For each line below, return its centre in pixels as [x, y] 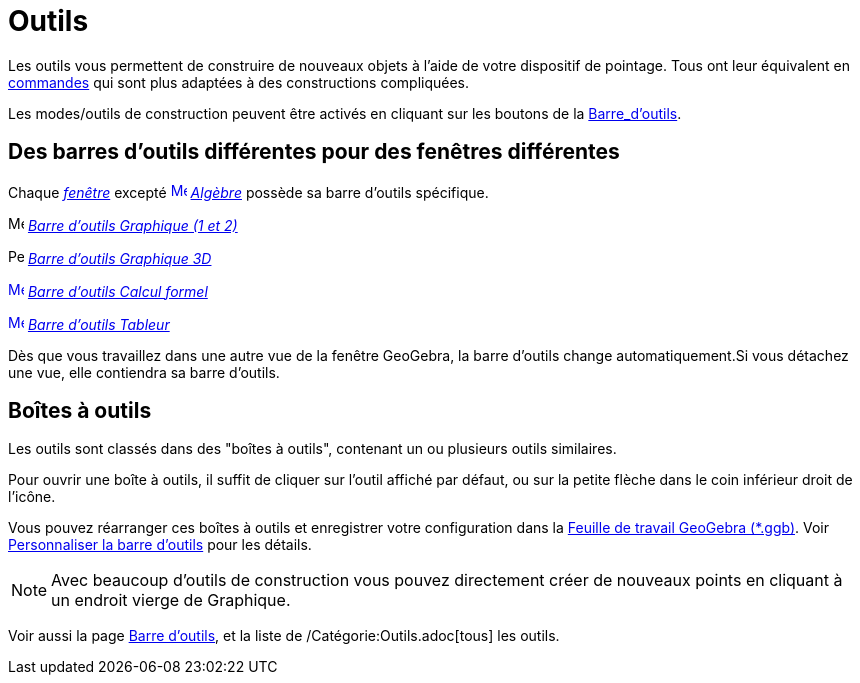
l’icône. [32, 497]
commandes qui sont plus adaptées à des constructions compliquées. [239, 82]
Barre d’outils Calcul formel [117, 291]
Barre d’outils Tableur [98, 324]
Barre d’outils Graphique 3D [119, 258]
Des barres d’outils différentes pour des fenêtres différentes [314, 152]
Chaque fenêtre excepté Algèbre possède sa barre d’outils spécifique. [248, 192]
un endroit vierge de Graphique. [171, 600]
